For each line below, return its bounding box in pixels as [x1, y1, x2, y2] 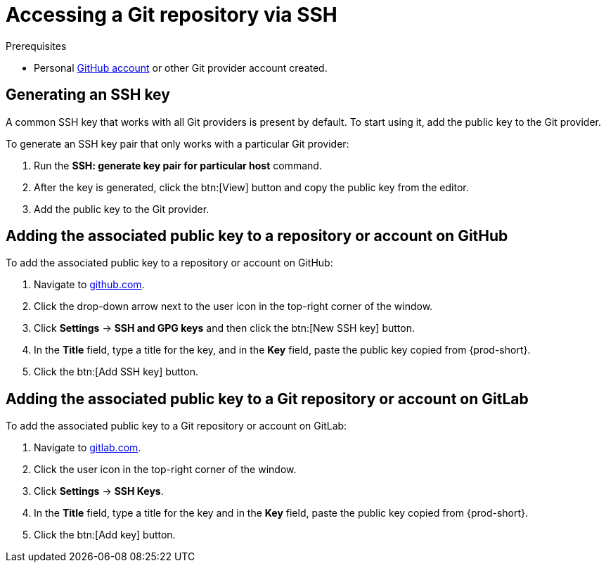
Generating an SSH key [6, 86, 170, 104]
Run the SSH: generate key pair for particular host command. [34, 159, 322, 172]
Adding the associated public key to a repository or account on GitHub [6, 227, 508, 245]
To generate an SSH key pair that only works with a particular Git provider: [6, 137, 349, 150]
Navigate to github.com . [34, 278, 145, 291]
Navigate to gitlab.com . [34, 441, 141, 454]
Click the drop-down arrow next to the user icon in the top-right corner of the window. [34, 300, 433, 313]
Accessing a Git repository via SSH [6, 3, 337, 27]
